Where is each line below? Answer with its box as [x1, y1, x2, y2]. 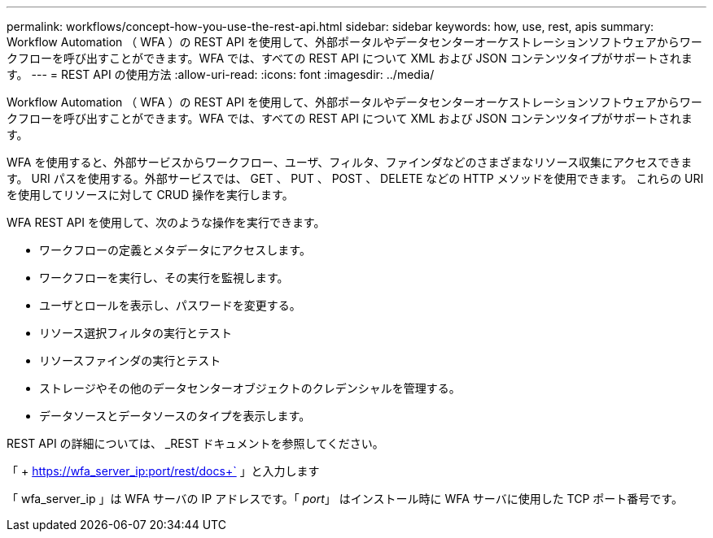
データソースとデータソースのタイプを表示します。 [39, 409, 311, 423]
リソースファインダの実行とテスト [39, 354, 221, 367]
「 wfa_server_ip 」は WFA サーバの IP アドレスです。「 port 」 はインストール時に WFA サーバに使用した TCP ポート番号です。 [7, 492, 683, 505]
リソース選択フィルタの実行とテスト [39, 326, 233, 340]
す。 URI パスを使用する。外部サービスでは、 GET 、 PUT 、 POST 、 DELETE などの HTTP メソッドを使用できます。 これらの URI [7, 171, 704, 185]
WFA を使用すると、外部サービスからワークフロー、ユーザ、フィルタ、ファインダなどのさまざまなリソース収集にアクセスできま [7, 155, 693, 169]
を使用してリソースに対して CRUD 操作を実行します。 [7, 188, 294, 202]
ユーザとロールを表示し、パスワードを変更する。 [39, 298, 301, 312]
